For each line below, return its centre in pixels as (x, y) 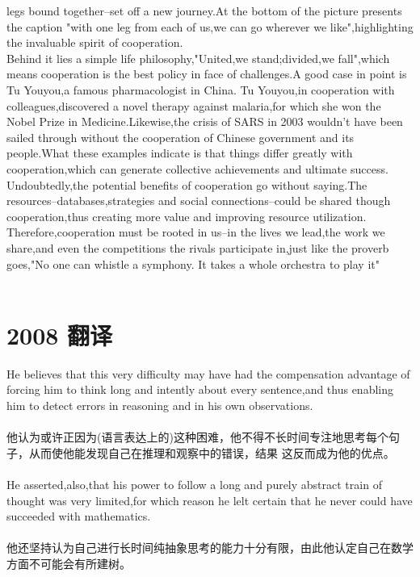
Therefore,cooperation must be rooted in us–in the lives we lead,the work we (196, 232)
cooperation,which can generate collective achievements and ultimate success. (197, 168)
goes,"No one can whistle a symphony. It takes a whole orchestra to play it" (193, 263)
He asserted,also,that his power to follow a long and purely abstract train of (194, 484)
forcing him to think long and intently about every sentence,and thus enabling (200, 389)
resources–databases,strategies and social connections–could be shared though (199, 201)
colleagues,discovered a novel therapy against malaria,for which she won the (194, 105)
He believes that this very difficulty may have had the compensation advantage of (208, 373)
